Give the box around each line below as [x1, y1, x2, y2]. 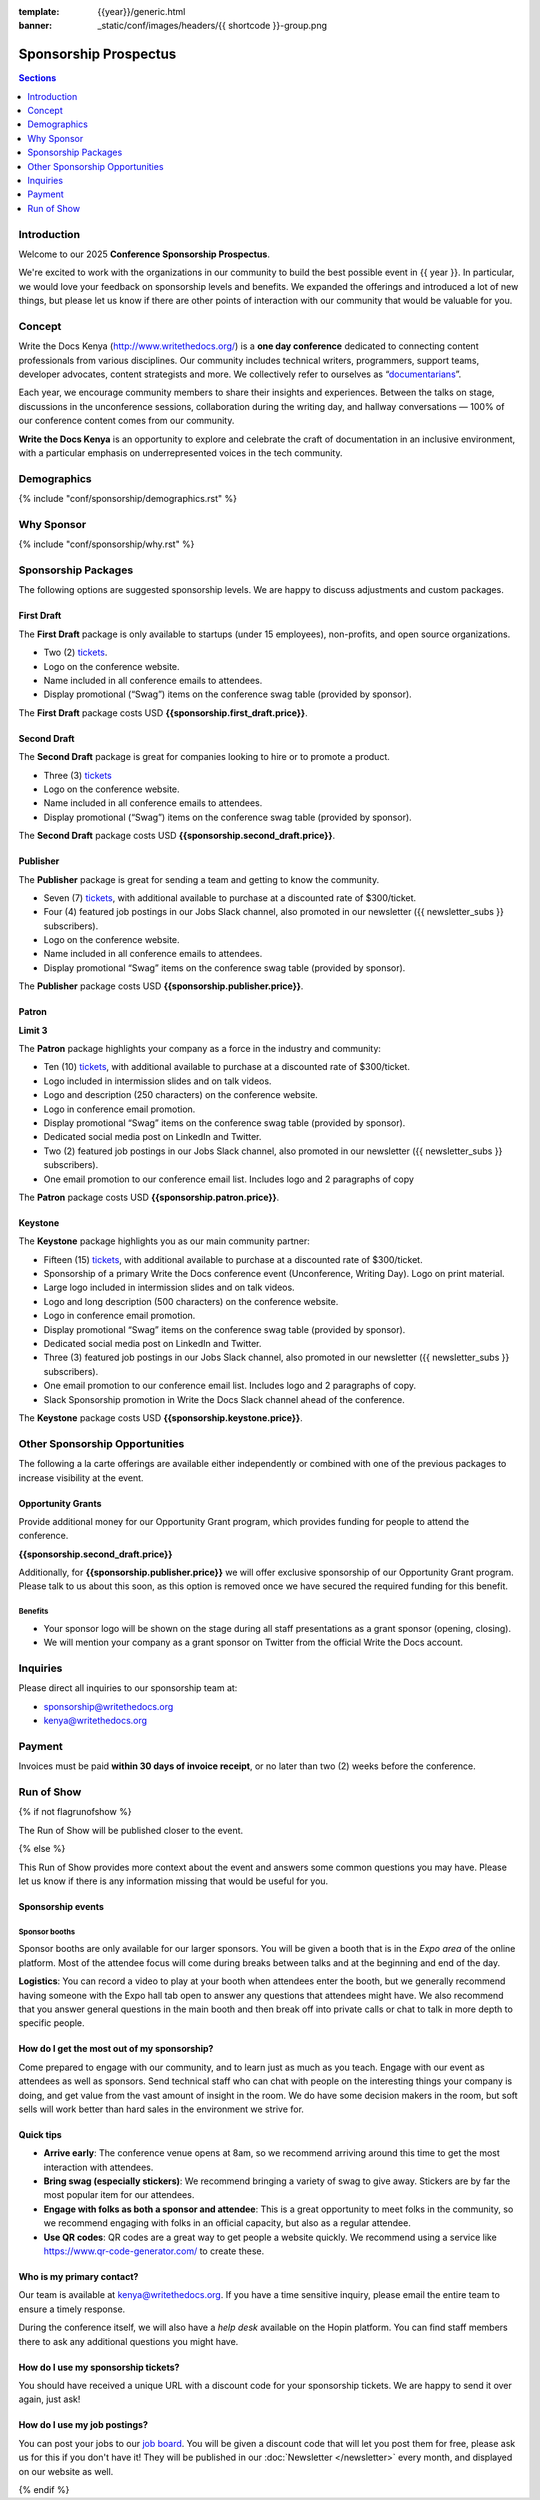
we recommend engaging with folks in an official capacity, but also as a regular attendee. [43, 2217, 412, 2229]
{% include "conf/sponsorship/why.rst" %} [18, 538, 195, 550]
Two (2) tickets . [43, 646, 108, 659]
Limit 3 [18, 1024, 48, 1036]
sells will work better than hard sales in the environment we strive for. [18, 2103, 305, 2115]
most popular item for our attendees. [43, 2189, 195, 2201]
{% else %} [18, 1843, 66, 1855]
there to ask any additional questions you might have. [18, 2335, 239, 2347]
